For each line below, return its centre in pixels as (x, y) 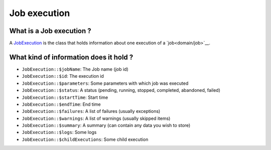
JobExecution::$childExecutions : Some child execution (85, 139)
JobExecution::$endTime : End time (61, 104)
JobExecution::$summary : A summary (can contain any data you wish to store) (106, 125)
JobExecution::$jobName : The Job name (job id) (75, 69)
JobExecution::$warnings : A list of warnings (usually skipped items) (96, 118)
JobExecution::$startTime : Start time (65, 97)
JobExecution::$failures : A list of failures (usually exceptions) (91, 111)
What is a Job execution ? (50, 31)
